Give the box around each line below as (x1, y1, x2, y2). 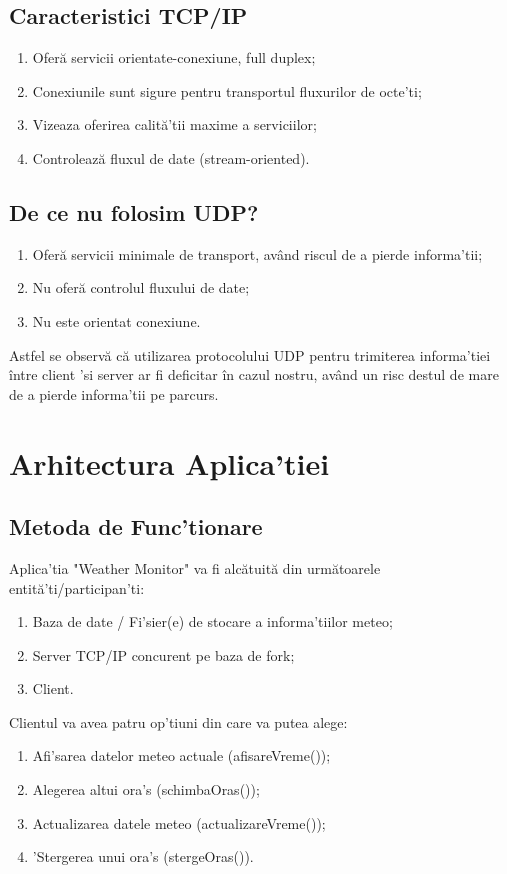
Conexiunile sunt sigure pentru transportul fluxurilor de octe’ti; (32, 80, 422, 101)
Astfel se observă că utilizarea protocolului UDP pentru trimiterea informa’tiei (9, 344, 491, 365)
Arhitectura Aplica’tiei (9, 442, 330, 483)
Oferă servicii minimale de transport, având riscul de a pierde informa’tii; (32, 243, 483, 264)
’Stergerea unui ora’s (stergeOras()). (32, 846, 254, 867)
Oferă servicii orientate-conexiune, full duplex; (32, 47, 316, 68)
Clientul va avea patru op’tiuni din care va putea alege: (9, 711, 348, 732)
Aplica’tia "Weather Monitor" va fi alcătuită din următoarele (9, 557, 381, 578)
